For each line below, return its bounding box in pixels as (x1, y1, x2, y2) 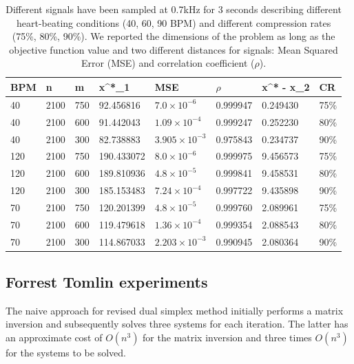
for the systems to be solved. (6, 345, 126, 360)
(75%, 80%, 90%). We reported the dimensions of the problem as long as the (12, 29, 335, 43)
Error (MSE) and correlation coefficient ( (81, 56, 255, 70)
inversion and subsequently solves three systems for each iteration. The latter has (6, 317, 348, 331)
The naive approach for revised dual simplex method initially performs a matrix (6, 303, 344, 317)
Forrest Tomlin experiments (6, 271, 208, 292)
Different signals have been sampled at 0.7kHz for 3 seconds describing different (6, 2, 342, 16)
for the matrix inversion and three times (143, 330, 312, 345)
